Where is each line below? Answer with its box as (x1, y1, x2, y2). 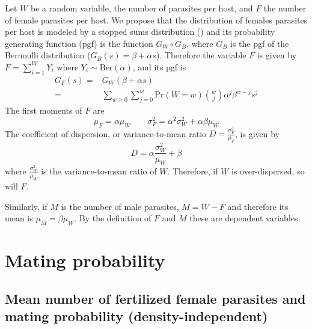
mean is (5, 212, 33, 224)
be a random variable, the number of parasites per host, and (30, 2, 253, 14)
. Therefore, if (167, 165, 218, 177)
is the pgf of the (230, 37, 289, 49)
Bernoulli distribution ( (5, 49, 91, 61)
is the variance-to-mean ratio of (41, 165, 157, 177)
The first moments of (5, 104, 82, 117)
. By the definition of (74, 212, 151, 224)
